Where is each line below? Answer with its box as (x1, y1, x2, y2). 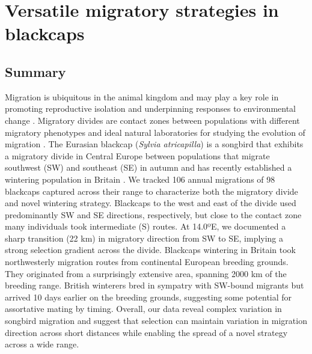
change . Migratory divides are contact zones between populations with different (5, 114, 300, 126)
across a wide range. (5, 338, 79, 350)
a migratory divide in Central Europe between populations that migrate (5, 149, 270, 162)
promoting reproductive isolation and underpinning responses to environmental (5, 102, 296, 115)
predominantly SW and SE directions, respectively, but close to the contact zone (5, 208, 302, 221)
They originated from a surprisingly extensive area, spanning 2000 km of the (5, 267, 287, 279)
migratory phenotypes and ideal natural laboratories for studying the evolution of (5, 126, 305, 138)
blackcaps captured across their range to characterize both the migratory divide (5, 185, 298, 197)
